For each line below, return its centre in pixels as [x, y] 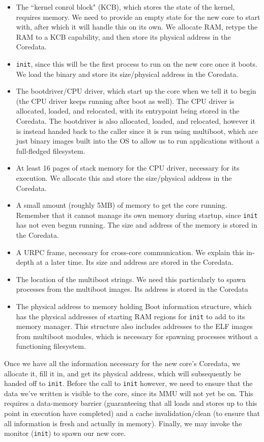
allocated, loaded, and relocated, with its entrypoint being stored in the [128, 111]
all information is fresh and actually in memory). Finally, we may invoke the [123, 423]
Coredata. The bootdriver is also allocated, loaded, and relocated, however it [136, 121]
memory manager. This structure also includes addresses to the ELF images [134, 326]
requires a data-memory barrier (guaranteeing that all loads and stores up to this [131, 403]
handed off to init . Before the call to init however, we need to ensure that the [128, 383]
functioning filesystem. [51, 346]
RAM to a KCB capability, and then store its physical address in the [123, 36]
